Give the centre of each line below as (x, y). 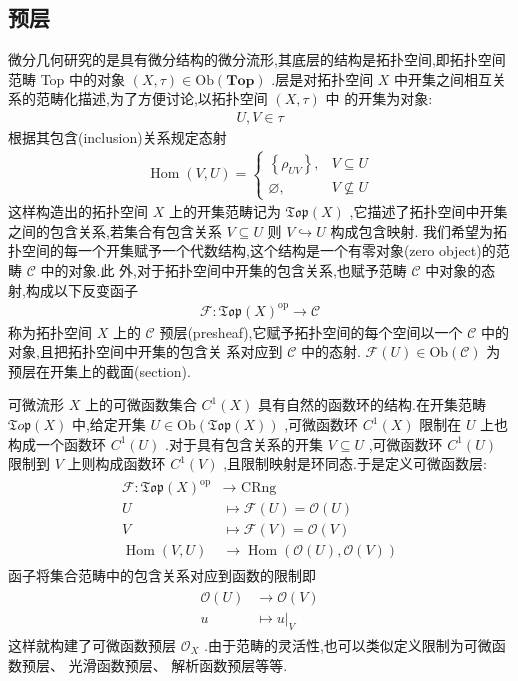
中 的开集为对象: (379, 98)
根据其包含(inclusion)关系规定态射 (117, 137)
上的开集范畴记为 (224, 211)
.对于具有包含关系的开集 (244, 443)
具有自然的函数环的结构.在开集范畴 (372, 404)
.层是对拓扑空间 (322, 78)
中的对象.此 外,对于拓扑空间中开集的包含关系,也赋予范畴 (223, 269)
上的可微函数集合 (140, 404)
